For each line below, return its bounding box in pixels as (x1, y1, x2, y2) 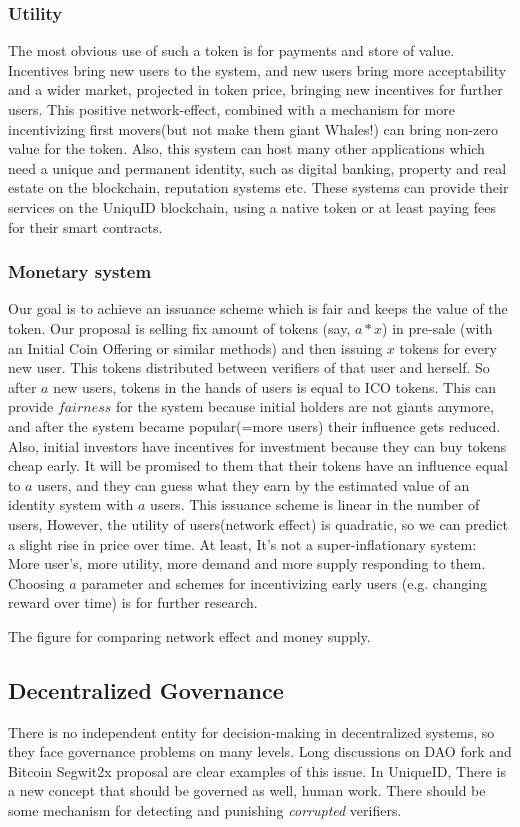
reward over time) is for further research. (8, 592, 258, 613)
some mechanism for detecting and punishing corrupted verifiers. (8, 800, 402, 821)
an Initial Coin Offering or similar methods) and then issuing (8, 337, 383, 358)
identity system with (8, 494, 134, 515)
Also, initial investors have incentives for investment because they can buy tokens (8, 435, 507, 456)
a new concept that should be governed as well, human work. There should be (8, 780, 486, 801)
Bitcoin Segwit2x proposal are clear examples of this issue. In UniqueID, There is (8, 760, 506, 781)
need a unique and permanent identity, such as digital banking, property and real (8, 157, 507, 178)
